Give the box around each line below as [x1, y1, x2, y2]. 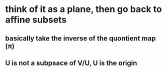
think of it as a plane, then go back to [5, 3, 162, 15]
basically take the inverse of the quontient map [5, 34, 156, 42]
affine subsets [5, 14, 67, 25]
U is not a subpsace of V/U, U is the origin [5, 58, 137, 67]
